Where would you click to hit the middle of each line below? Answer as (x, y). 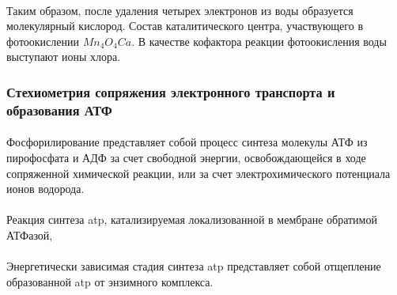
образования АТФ (59, 110)
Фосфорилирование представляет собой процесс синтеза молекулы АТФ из (187, 142)
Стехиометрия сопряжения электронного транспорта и (171, 91)
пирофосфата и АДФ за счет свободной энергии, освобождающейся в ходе (186, 157)
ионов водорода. (45, 189)
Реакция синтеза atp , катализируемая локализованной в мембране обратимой (192, 219)
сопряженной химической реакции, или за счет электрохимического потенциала (198, 173)
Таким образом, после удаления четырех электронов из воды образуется (180, 10)
